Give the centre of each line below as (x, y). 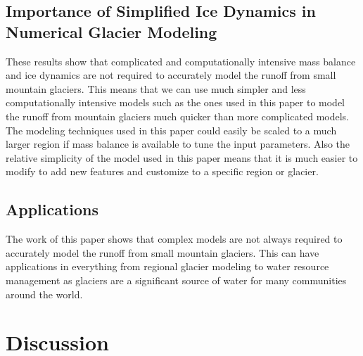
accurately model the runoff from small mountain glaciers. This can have (163, 252)
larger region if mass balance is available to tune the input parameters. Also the (178, 144)
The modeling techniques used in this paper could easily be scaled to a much (171, 130)
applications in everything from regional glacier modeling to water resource (167, 266)
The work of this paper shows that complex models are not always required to (174, 239)
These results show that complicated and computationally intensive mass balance (181, 61)
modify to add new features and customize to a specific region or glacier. (162, 171)
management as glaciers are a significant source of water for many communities (176, 280)
